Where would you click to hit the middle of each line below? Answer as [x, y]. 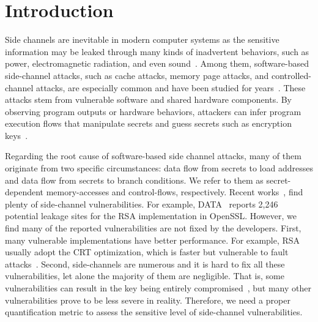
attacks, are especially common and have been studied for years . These [171, 87]
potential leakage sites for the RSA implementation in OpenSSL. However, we [151, 216]
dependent [24, 192]
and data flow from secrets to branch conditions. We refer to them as [134, 180]
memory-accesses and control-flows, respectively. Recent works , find [175, 192]
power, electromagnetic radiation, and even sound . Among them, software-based [157, 63]
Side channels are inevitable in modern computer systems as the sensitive [142, 39]
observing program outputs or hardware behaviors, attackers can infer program [153, 111]
